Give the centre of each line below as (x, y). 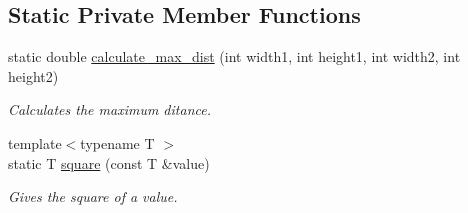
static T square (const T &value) (109, 162)
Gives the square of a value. (93, 196)
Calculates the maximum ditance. (109, 109)
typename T (117, 142)
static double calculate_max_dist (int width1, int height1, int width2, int (234, 56)
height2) (33, 75)
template (35, 142)
